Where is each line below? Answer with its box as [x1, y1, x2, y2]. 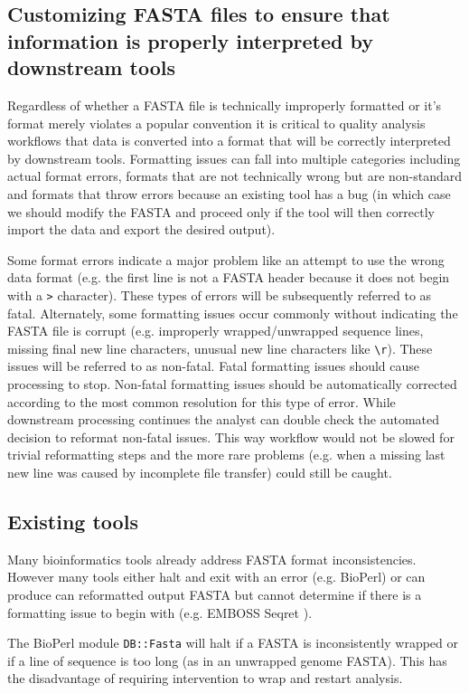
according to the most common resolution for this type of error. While [7, 392, 396, 411]
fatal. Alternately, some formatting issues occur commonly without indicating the [7, 303, 458, 322]
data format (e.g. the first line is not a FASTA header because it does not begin [7, 268, 450, 287]
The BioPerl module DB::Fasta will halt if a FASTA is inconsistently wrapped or [7, 633, 459, 652]
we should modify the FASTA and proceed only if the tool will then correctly [7, 202, 435, 221]
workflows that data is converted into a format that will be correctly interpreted [7, 131, 451, 150]
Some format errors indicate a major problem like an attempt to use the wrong [7, 250, 445, 269]
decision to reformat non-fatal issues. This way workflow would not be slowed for [7, 427, 455, 446]
